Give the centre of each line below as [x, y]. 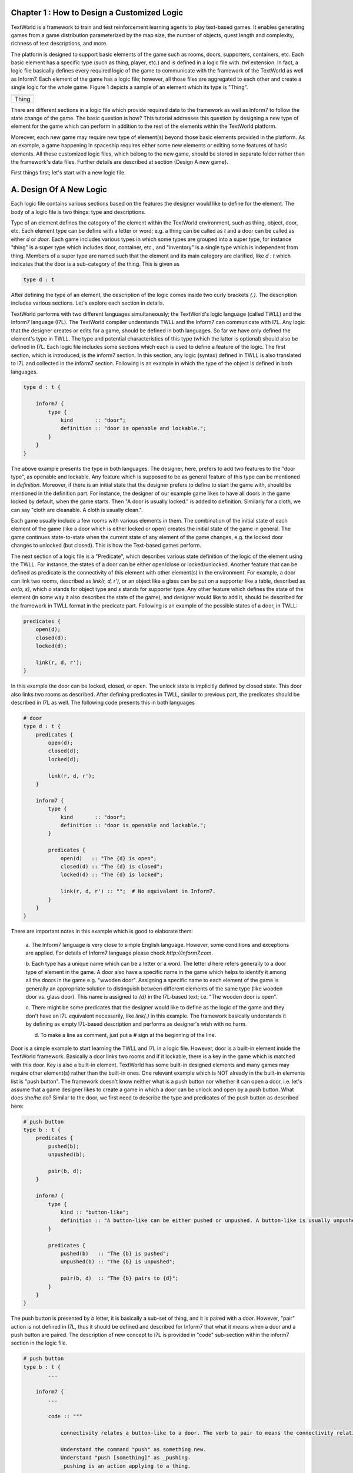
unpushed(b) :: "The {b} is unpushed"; [118, 1262]
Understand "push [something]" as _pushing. [126, 1458]
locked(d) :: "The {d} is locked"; [111, 875]
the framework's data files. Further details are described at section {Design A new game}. [120, 161]
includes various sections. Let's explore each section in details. [88, 303]
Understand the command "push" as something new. [133, 1449]
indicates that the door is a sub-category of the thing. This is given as [95, 264]
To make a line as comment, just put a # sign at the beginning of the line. [128, 1035]
